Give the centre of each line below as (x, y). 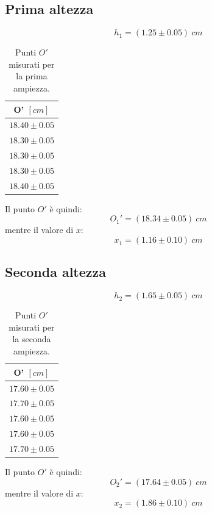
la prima (32, 76)
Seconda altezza (56, 272)
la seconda (32, 339)
